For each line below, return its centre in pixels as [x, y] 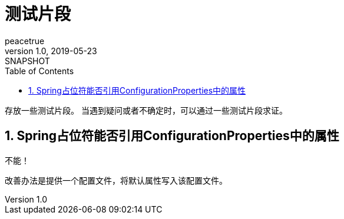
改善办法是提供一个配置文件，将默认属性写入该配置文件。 [116, 180]
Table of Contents [39, 71]
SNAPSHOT [27, 61]
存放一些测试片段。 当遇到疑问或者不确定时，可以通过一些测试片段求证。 [146, 110]
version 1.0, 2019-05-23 [51, 51]
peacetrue [25, 41]
